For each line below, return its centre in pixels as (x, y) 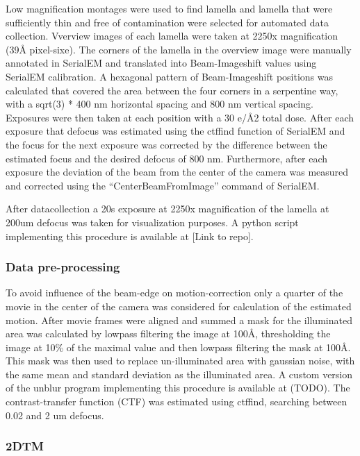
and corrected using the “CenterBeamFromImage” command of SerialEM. (163, 185)
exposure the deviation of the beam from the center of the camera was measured (177, 172)
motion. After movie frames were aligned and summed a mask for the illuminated (179, 320)
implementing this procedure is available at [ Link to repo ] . (130, 236)
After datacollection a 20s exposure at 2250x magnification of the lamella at (167, 209)
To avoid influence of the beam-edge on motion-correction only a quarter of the (174, 293)
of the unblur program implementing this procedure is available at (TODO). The (178, 388)
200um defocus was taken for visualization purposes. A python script (152, 222)
